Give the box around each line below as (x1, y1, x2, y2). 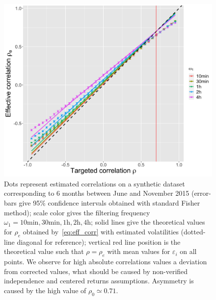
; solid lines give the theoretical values (91, 217, 205, 227)
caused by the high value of (4, 285, 86, 295)
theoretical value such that (4, 246, 84, 256)
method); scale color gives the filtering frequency (4, 207, 150, 217)
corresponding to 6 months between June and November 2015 (4, 188, 189, 198)
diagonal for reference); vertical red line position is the (17, 236, 181, 247)
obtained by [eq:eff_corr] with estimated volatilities (23, 226, 179, 236)
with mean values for (107, 246, 170, 256)
